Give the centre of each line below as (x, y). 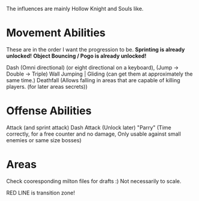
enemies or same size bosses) (44, 140)
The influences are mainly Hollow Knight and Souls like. (75, 9)
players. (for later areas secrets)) (47, 86)
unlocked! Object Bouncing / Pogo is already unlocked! (76, 56)
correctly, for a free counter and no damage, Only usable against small (94, 134)
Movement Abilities (56, 33)
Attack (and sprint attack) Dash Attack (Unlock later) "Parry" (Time (89, 127)
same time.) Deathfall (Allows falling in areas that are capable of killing (93, 80)
